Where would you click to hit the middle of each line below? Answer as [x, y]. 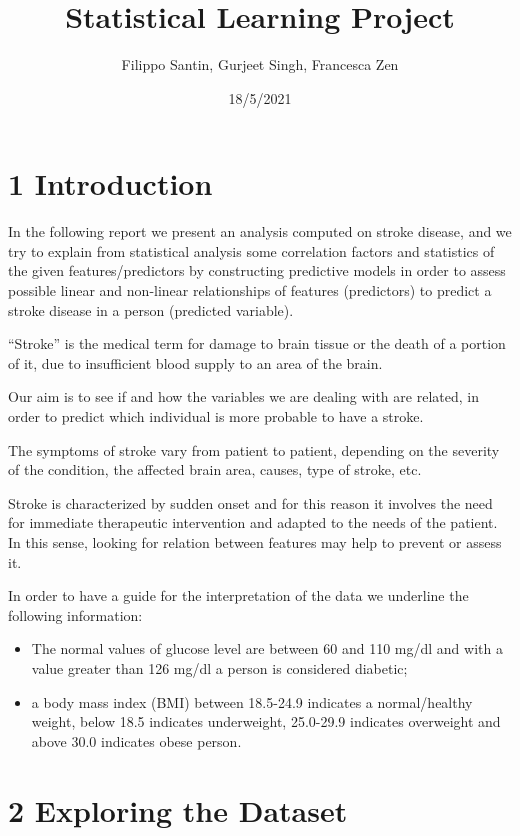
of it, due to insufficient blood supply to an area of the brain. [195, 362]
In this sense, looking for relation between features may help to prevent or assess [255, 541]
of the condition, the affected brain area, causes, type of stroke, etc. [215, 469]
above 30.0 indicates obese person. [136, 740]
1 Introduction [110, 183]
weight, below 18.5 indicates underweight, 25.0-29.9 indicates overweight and [266, 721]
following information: [75, 614]
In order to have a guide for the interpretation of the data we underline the [238, 595]
